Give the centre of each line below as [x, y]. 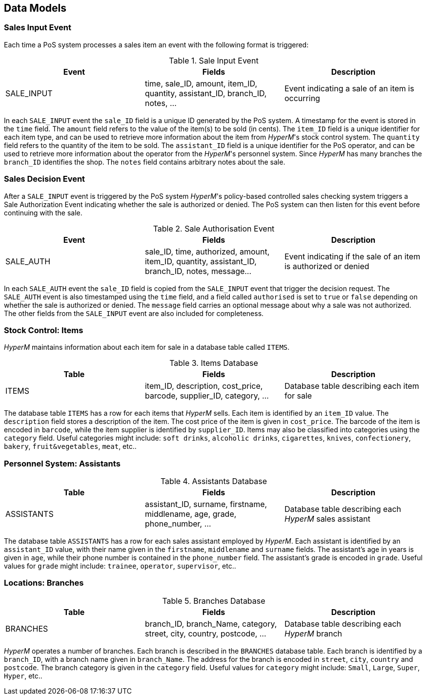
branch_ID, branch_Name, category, [211, 624]
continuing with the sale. [43, 212]
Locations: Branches [44, 583]
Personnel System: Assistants [62, 463]
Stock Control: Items [44, 330]
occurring [302, 98]
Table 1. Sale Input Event [214, 60]
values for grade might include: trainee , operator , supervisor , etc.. [120, 566]
